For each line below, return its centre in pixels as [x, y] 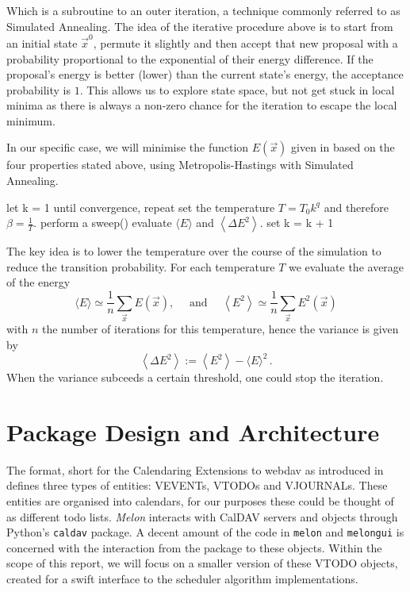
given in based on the [343, 147]
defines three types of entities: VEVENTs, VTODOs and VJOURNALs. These [197, 485]
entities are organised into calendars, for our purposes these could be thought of [200, 500]
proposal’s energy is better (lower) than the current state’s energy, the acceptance [205, 74]
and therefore [356, 207]
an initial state [42, 42]
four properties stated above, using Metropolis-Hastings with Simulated [180, 165]
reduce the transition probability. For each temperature [141, 266]
